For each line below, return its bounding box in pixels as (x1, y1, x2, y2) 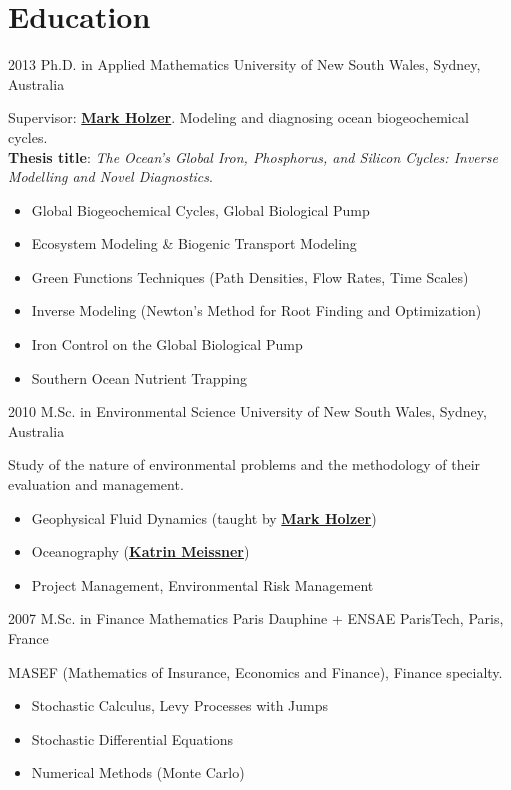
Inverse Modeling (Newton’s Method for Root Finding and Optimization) (31, 300, 482, 321)
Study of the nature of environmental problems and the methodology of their (8, 454, 481, 475)
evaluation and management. (8, 474, 184, 495)
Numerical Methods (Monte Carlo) (31, 762, 245, 783)
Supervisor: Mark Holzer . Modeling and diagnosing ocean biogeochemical (8, 107, 469, 128)
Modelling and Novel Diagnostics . (8, 166, 213, 187)
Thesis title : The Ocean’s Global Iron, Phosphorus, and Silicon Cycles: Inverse (8, 146, 498, 167)
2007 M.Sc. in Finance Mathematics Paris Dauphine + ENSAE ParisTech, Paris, (8, 608, 504, 629)
